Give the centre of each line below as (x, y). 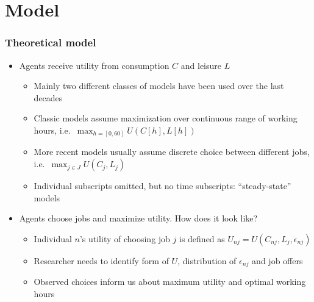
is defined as (202, 238)
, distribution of (207, 260)
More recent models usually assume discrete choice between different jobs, (172, 152)
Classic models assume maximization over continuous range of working (166, 118)
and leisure (201, 65)
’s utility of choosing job (125, 238)
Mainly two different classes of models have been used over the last (159, 86)
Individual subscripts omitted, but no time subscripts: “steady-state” (162, 186)
